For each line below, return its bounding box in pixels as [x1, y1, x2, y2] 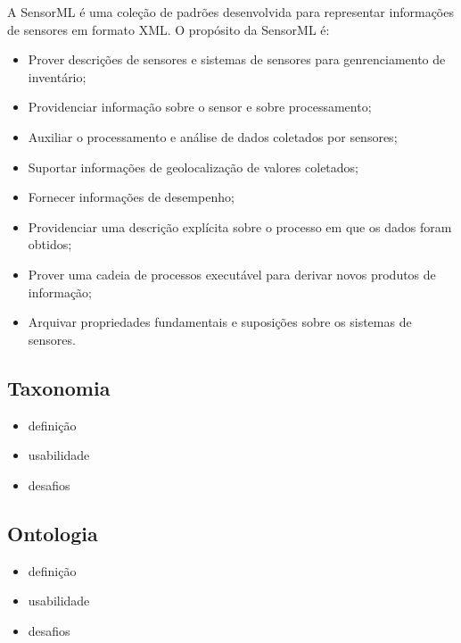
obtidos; [28, 235, 72, 254]
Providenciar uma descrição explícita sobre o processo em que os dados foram [28, 217, 452, 236]
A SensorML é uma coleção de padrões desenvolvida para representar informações [7, 3, 454, 21]
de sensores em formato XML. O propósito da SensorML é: [7, 20, 330, 38]
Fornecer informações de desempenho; [28, 188, 235, 206]
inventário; [28, 67, 86, 86]
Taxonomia [7, 373, 111, 401]
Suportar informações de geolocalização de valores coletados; [28, 157, 358, 176]
